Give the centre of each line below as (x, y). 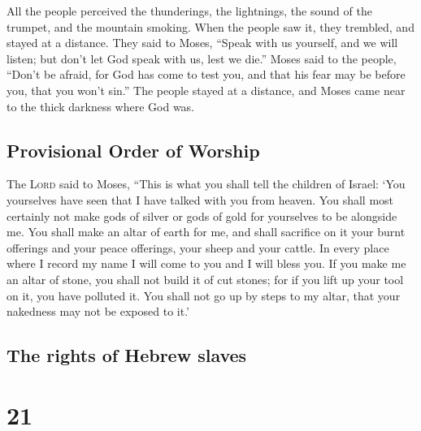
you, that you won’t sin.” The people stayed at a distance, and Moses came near (206, 90)
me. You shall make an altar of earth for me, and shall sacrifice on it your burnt (206, 232)
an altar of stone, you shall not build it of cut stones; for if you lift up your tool (205, 279)
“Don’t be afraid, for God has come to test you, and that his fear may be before (206, 74)
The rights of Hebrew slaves (127, 355)
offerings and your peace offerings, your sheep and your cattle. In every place (198, 247)
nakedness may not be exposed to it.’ (98, 311)
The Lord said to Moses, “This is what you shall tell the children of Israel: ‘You (206, 184)
